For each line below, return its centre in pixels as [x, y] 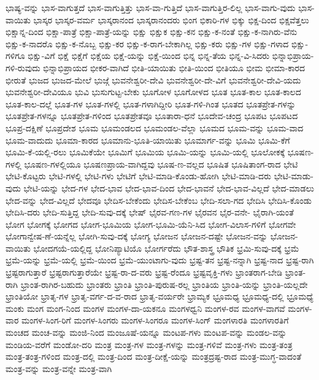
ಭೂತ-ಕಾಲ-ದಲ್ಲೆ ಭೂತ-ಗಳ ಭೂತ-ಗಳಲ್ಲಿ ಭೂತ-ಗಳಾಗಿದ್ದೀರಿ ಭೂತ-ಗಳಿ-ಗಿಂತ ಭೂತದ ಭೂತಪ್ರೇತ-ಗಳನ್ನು [151, 103]
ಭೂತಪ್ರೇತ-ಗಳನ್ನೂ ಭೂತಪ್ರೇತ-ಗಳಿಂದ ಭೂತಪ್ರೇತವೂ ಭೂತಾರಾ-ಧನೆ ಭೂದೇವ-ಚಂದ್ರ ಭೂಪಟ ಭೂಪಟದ [152, 116]
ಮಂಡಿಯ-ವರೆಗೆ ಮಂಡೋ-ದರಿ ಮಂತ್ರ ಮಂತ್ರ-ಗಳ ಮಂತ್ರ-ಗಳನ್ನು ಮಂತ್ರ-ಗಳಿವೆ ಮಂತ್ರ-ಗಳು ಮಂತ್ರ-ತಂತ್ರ [149, 344]
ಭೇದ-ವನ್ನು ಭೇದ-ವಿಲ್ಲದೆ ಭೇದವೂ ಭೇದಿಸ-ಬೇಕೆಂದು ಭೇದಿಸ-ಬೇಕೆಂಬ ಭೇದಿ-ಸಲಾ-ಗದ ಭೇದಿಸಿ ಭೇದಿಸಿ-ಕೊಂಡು [159, 200]
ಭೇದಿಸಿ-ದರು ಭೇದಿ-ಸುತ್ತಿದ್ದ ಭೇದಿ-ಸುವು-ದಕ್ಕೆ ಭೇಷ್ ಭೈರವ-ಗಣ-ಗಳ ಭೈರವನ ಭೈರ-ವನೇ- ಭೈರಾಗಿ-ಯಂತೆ [150, 212]
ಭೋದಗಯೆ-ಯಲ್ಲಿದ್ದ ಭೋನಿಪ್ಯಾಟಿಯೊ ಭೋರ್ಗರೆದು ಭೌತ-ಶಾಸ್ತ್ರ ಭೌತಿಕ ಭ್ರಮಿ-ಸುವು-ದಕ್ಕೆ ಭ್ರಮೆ [166, 248]
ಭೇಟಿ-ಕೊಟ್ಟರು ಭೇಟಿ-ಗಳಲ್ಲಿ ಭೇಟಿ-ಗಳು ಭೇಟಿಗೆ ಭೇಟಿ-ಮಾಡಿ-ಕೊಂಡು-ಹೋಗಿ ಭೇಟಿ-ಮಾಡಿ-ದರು [139, 176]
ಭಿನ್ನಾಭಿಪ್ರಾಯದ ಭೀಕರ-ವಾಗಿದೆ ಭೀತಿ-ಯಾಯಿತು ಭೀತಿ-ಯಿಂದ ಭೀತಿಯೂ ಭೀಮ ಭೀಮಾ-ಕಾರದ [174, 67]
